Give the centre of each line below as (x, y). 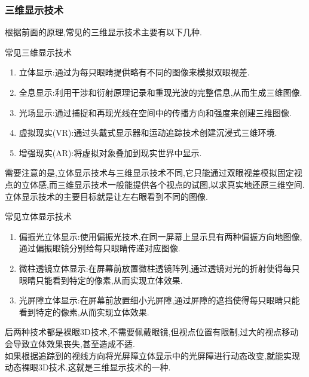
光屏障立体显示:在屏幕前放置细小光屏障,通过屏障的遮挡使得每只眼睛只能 (159, 300)
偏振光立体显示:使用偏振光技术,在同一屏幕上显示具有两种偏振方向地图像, (160, 236)
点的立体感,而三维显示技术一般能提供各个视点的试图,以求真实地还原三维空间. (155, 184)
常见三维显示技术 (38, 52)
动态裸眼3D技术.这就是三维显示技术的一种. (88, 367)
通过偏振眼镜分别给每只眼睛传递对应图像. (100, 248)
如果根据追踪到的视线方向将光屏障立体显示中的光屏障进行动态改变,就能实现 (152, 355)
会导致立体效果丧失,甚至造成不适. (70, 343)
